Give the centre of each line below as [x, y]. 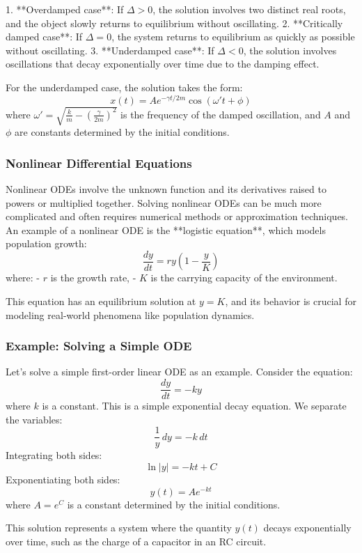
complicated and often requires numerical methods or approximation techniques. [177, 216]
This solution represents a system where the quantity [119, 528]
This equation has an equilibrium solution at [101, 301]
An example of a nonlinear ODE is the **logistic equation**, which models [166, 229]
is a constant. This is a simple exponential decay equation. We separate [194, 406]
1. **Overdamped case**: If [65, 9]
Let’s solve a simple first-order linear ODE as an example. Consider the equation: [179, 372]
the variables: [34, 419]
